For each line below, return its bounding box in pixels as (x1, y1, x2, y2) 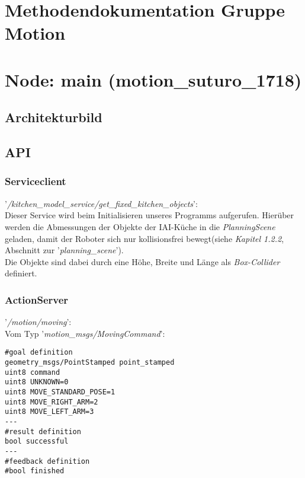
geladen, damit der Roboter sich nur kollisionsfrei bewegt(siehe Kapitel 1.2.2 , (5, 232, 284, 244)
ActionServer (5, 292, 69, 307)
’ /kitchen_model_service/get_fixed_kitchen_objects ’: (5, 197, 198, 209)
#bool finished (5, 467, 65, 476)
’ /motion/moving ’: (5, 316, 72, 328)
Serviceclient (5, 174, 66, 189)
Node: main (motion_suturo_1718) (5, 67, 302, 91)
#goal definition (5, 348, 73, 357)
